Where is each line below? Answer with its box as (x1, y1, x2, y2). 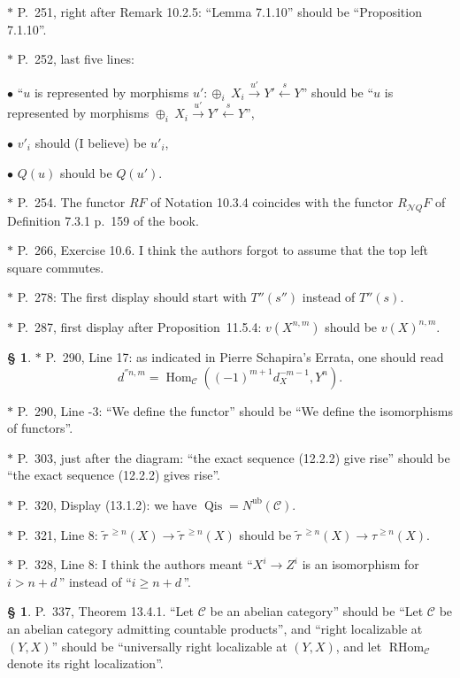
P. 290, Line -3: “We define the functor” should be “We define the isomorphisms (17, 401, 453, 420)
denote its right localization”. (7, 654, 164, 673)
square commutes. (7, 258, 104, 276)
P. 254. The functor (17, 193, 126, 212)
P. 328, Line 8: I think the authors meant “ (17, 555, 253, 574)
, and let (335, 636, 382, 655)
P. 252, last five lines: (17, 50, 134, 68)
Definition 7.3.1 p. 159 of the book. (7, 211, 199, 229)
